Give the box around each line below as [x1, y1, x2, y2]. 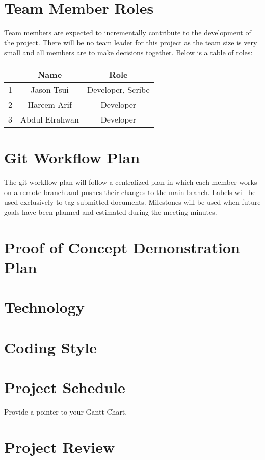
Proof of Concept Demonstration [4, 236, 240, 257]
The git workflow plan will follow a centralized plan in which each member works [4, 177, 257, 187]
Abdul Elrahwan [20, 113, 79, 125]
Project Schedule [4, 376, 125, 397]
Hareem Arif [28, 98, 72, 110]
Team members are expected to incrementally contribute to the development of [4, 27, 251, 38]
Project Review [4, 436, 115, 457]
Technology [4, 297, 85, 318]
